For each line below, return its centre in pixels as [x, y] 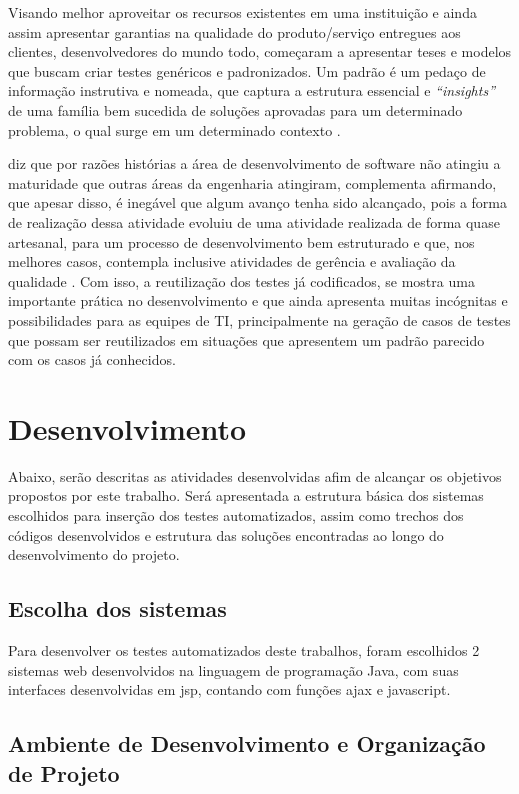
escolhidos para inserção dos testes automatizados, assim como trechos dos [236, 515]
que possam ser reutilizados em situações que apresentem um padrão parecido [246, 339]
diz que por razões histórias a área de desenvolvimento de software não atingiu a [254, 163]
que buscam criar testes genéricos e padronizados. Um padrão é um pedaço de [247, 70]
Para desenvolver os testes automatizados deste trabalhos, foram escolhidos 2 [244, 649]
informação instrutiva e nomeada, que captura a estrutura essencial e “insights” [251, 90]
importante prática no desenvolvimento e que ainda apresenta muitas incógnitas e [258, 300]
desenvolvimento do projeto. [94, 554]
